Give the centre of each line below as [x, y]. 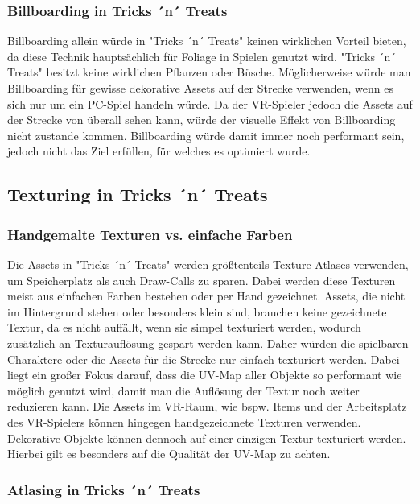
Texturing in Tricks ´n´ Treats [138, 194]
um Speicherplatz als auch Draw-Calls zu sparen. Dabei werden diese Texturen [202, 280]
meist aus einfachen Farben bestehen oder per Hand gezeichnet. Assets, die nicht [206, 296]
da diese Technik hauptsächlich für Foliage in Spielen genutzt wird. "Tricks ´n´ [202, 56]
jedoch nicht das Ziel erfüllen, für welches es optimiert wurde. [159, 151]
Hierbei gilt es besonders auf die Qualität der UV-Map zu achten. [169, 454]
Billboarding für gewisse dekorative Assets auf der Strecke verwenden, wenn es [200, 88]
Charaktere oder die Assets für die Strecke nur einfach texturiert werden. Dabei [204, 359]
